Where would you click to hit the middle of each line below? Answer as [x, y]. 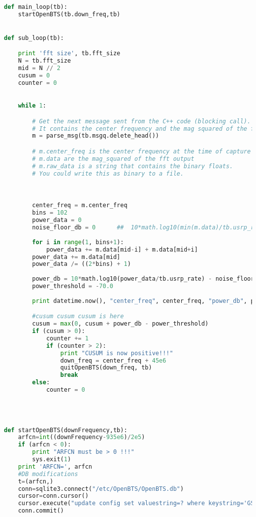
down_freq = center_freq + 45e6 [113, 360]
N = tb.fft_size [45, 61]
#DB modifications [48, 474]
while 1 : [32, 106]
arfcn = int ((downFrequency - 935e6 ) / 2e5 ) [81, 437]
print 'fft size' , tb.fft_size [69, 54]
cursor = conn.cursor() [53, 496]
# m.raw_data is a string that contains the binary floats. [133, 166]
